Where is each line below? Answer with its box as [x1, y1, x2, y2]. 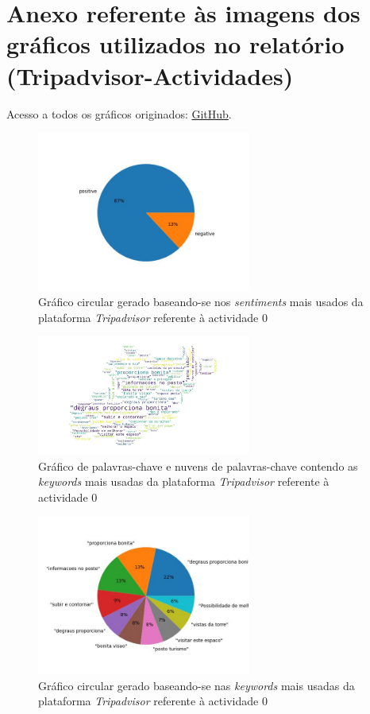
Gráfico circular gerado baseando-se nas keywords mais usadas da [38, 677, 355, 693]
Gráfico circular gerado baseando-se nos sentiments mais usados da [38, 293, 364, 310]
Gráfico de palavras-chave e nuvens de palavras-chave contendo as [38, 457, 358, 474]
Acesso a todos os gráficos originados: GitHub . [6, 105, 232, 122]
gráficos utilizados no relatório [6, 28, 345, 60]
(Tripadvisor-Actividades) [6, 59, 294, 91]
